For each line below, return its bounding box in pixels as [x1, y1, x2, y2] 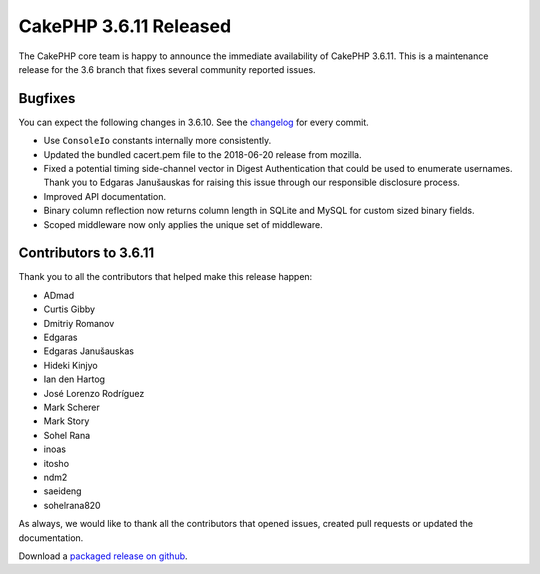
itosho [43, 457, 70, 469]
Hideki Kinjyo [43, 359, 99, 371]
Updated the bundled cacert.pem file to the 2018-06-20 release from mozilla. [43, 148, 362, 160]
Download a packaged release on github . [18, 550, 189, 562]
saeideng [43, 485, 82, 497]
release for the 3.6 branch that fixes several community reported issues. [18, 63, 316, 75]
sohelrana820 [43, 499, 101, 511]
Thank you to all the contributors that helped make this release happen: [18, 271, 313, 283]
